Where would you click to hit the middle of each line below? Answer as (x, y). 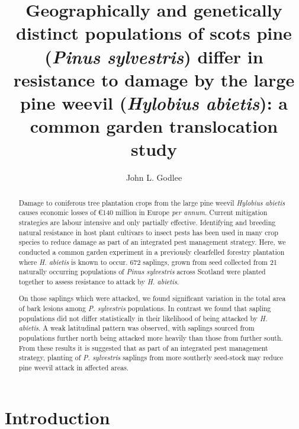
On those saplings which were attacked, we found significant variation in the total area (152, 298)
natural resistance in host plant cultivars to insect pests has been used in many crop (148, 232)
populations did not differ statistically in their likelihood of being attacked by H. (143, 318)
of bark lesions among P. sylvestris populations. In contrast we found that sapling (145, 308)
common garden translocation (154, 126)
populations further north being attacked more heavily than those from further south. (151, 338)
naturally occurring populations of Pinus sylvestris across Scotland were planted (142, 272)
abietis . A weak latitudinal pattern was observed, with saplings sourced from (136, 328)
